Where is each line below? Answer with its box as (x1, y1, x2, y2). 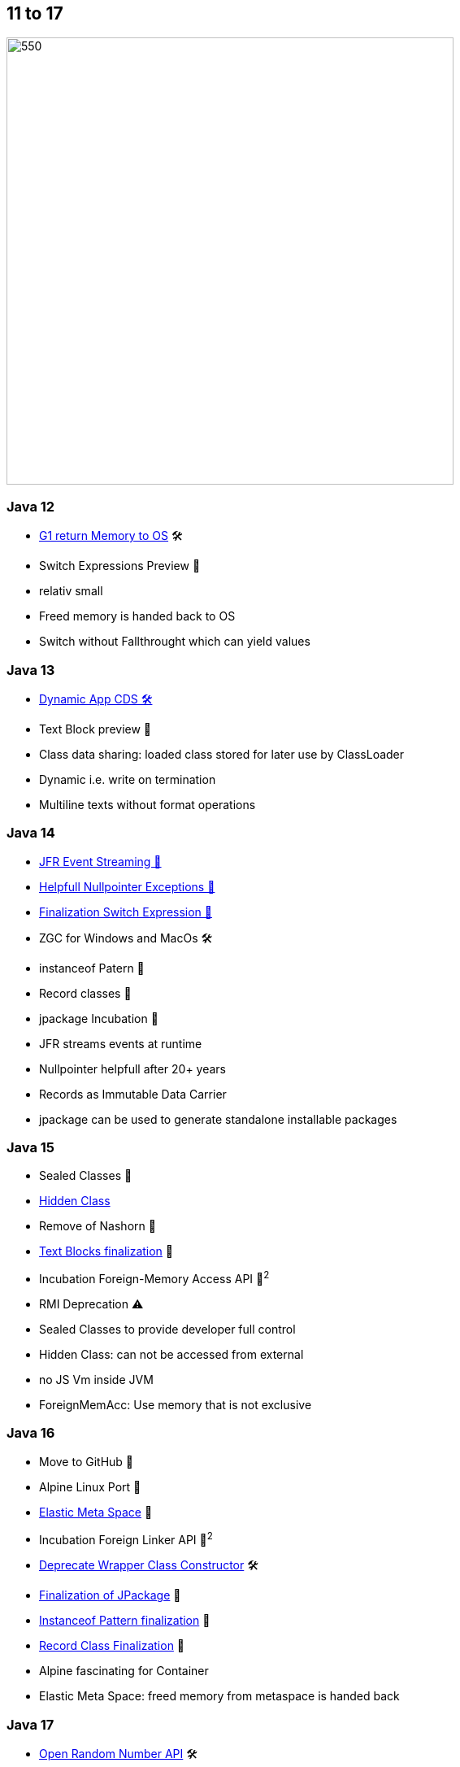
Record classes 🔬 (39, 986, 132, 1000)
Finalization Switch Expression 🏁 (39, 904, 213, 919)
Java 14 (7, 825, 55, 842)
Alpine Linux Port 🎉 (39, 1479, 141, 1494)
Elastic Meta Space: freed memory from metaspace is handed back (39, 1689, 400, 1704)
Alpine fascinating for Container (39, 1664, 209, 1678)
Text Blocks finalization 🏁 (39, 1244, 174, 1259)
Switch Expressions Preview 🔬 (39, 559, 201, 573)
